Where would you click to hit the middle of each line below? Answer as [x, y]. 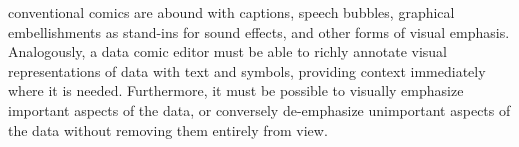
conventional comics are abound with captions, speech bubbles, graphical [231, 12]
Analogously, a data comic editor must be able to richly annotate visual [227, 51]
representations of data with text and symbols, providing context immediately [247, 70]
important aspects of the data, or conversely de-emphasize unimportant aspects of [259, 109]
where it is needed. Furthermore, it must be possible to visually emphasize [236, 90]
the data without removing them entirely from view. [168, 129]
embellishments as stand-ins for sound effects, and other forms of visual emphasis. [259, 31]
